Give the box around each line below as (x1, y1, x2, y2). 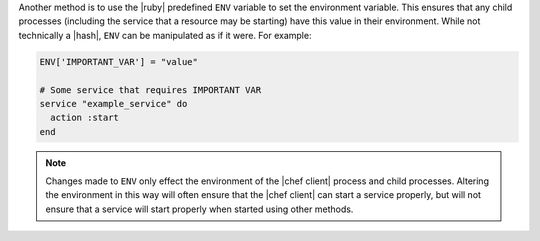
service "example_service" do (39, 98, 188, 109)
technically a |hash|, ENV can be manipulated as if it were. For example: (18, 29, 312, 41)
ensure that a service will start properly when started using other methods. (45, 203, 354, 215)
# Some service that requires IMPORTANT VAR (39, 84, 262, 95)
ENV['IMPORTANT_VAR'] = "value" (39, 56, 199, 67)
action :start (50, 112, 120, 124)
